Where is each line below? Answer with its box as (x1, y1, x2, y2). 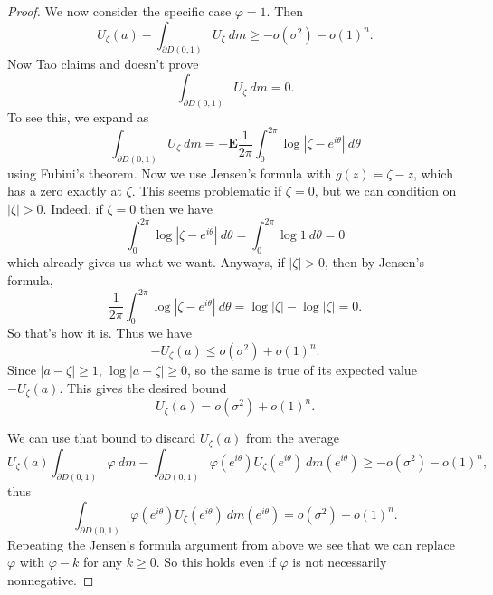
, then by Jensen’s (324, 252, 424, 271)
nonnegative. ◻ (7, 571, 94, 590)
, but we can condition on (314, 181, 457, 200)
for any (82, 552, 123, 571)
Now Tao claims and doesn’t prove (7, 54, 199, 73)
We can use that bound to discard (7, 428, 196, 447)
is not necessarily (292, 552, 387, 571)
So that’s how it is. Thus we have (7, 323, 192, 342)
